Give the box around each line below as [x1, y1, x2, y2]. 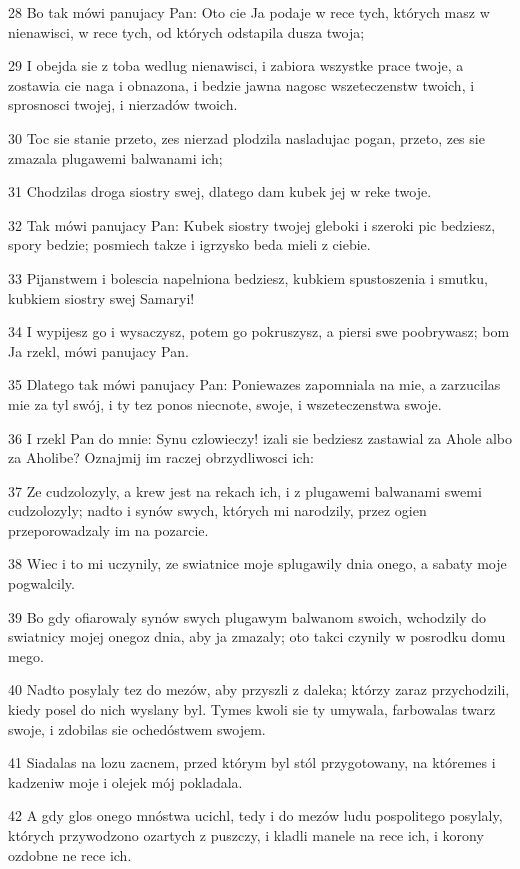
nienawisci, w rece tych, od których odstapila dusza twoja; [8, 21, 365, 42]
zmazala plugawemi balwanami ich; [8, 147, 223, 168]
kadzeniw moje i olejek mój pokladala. [8, 771, 243, 792]
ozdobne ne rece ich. [8, 844, 132, 865]
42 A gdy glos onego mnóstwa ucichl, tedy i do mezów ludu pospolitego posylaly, [8, 805, 503, 826]
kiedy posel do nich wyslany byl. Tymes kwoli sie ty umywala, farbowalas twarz [8, 699, 496, 720]
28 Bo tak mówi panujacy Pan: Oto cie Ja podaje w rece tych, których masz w [8, 2, 490, 22]
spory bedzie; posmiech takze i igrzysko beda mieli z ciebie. [8, 234, 371, 255]
